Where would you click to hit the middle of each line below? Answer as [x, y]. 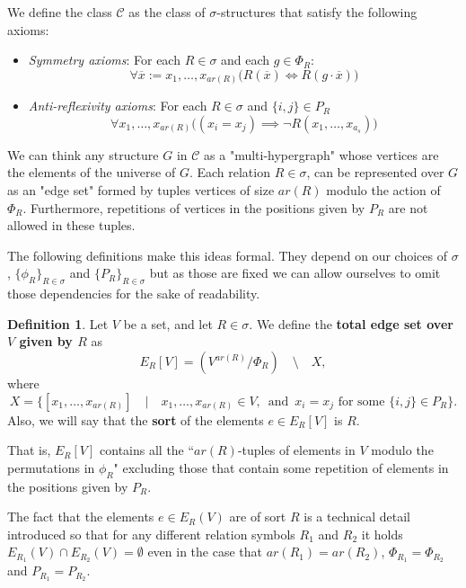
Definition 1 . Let [58, 323]
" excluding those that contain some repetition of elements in [281, 467]
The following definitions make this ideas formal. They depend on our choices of [227, 255]
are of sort [258, 517]
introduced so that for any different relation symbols [151, 534]
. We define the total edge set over [351, 323]
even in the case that [205, 552]
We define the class [60, 12]
